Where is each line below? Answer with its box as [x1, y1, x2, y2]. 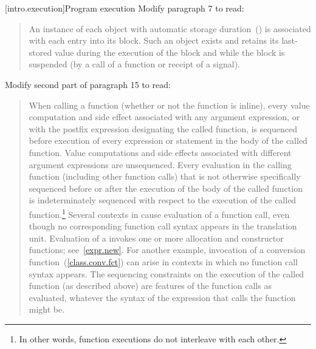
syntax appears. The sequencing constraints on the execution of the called [29, 267, 304, 280]
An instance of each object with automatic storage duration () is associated [29, 22, 311, 35]
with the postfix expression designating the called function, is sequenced [29, 122, 297, 135]
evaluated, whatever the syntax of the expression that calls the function [29, 291, 296, 303]
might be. [29, 303, 65, 316]
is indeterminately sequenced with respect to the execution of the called [29, 194, 297, 206]
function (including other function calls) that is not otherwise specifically [29, 170, 301, 183]
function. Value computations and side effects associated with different [29, 146, 292, 158]
